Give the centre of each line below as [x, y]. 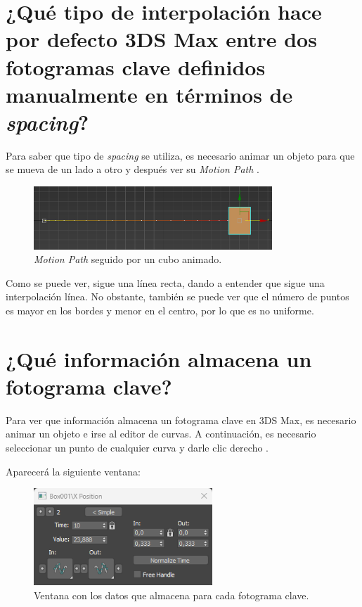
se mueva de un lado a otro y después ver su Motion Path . [132, 169]
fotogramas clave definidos [136, 66]
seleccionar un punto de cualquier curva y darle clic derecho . [137, 448]
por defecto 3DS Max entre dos [161, 39]
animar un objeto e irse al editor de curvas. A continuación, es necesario [161, 434]
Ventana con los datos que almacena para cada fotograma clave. [172, 595]
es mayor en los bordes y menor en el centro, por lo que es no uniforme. [160, 310]
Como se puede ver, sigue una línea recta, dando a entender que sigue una [165, 282]
